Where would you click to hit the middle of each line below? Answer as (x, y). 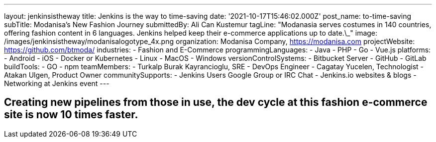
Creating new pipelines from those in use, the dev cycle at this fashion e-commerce (216, 102)
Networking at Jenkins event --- (57, 83)
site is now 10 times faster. (71, 115)
